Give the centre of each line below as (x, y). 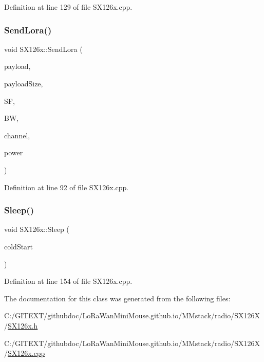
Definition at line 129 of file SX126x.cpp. (68, 7)
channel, (17, 135)
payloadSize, (24, 83)
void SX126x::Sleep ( (37, 229)
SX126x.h (23, 325)
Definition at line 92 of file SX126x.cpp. (67, 187)
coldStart (19, 246)
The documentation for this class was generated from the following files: (117, 298)
